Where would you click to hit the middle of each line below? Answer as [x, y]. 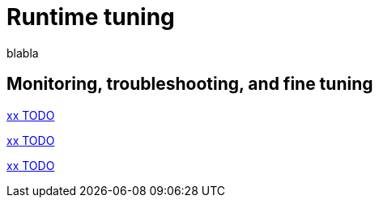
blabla [23, 53]
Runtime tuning [91, 17]
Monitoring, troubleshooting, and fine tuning [190, 84]
